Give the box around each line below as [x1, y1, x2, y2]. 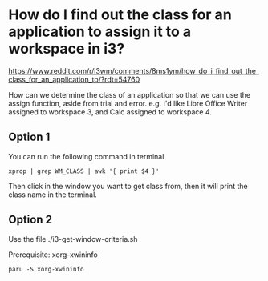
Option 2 [8, 213, 52, 227]
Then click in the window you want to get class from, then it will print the [8, 181, 248, 191]
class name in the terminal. [8, 190, 98, 199]
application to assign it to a [8, 22, 192, 41]
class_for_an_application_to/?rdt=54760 [8, 74, 140, 84]
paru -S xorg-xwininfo [8, 265, 84, 273]
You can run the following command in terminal [8, 151, 164, 161]
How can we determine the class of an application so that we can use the [8, 90, 251, 99]
